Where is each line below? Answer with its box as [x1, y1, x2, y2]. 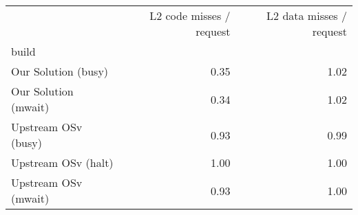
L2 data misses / [266, 8, 347, 23]
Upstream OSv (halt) [11, 155, 114, 170]
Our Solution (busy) [11, 63, 109, 79]
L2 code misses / [149, 8, 231, 23]
